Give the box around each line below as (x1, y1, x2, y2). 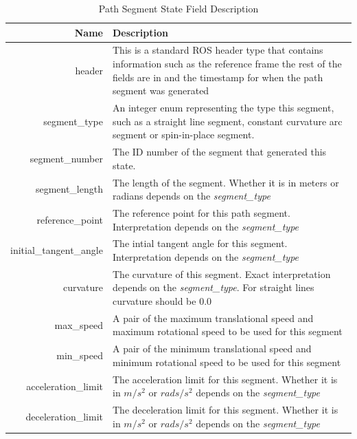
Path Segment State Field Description (98, 1, 259, 15)
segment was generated (112, 83, 209, 98)
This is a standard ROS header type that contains (112, 43, 323, 57)
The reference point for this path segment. (112, 205, 290, 219)
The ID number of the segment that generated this (112, 144, 327, 159)
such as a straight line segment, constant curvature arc (112, 114, 343, 128)
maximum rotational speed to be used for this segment (112, 324, 343, 339)
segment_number (30, 151, 103, 165)
